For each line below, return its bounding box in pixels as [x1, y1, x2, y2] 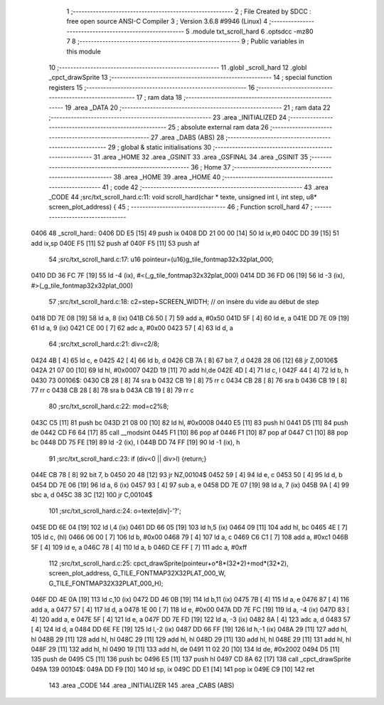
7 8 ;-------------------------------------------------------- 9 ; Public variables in [66, 37, 304, 46]
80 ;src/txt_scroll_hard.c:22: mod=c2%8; [48, 402, 169, 411]
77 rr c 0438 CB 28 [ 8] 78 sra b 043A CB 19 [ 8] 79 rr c [31, 385, 194, 395]
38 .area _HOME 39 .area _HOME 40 [113, 173, 220, 182]
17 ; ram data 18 [136, 93, 183, 102]
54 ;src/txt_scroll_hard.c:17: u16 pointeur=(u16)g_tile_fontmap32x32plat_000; [48, 255, 274, 263]
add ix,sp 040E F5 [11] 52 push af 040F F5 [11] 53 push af [31, 239, 200, 247]
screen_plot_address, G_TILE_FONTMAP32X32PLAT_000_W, [48, 569, 226, 578]
